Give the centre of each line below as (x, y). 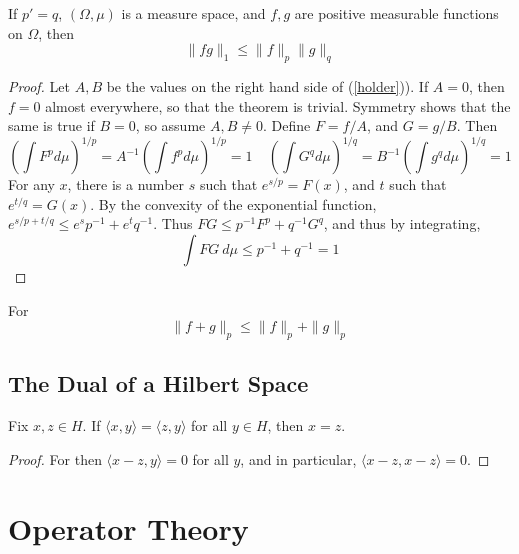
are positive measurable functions (396, 13)
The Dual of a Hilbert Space (158, 383)
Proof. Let (39, 85)
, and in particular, (298, 458)
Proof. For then (55, 458)
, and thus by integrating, (402, 223)
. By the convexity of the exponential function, (233, 203)
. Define (286, 125)
